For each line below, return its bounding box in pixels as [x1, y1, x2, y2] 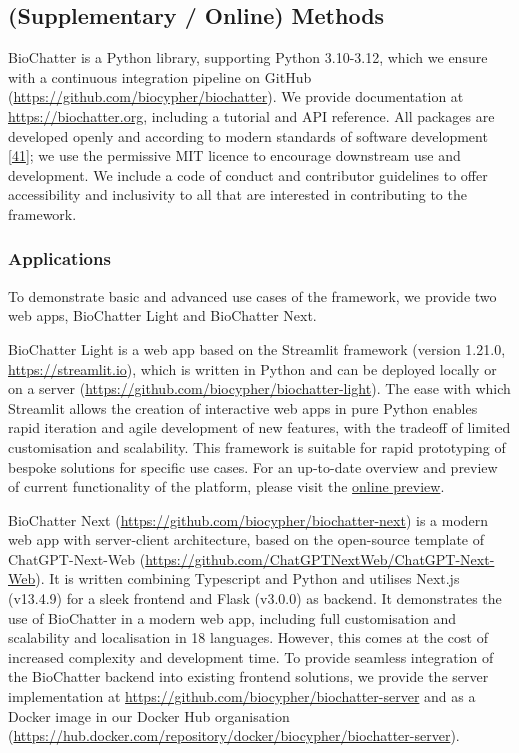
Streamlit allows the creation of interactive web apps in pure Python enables [8, 397, 478, 418]
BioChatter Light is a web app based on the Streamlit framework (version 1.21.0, [8, 338, 506, 359]
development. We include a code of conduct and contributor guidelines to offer [8, 164, 488, 185]
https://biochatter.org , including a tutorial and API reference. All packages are [8, 105, 495, 126]
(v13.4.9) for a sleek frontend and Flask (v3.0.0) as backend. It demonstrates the [8, 588, 502, 609]
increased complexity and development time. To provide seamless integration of [8, 646, 494, 667]
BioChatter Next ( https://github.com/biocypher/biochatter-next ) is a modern [8, 509, 489, 530]
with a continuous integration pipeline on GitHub [8, 66, 312, 87]
